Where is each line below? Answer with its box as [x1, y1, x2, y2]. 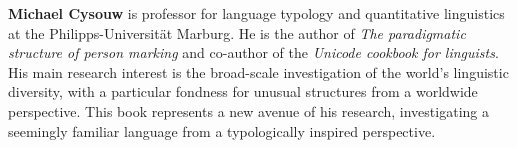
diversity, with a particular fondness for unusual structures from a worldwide [8, 81, 478, 102]
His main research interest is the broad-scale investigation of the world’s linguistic [8, 61, 509, 82]
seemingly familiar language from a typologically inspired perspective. [8, 120, 436, 141]
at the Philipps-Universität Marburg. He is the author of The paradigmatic [8, 22, 466, 43]
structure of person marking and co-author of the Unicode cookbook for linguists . [8, 42, 499, 63]
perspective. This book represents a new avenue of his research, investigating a [8, 100, 489, 121]
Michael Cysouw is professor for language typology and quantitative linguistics [8, 3, 505, 23]
